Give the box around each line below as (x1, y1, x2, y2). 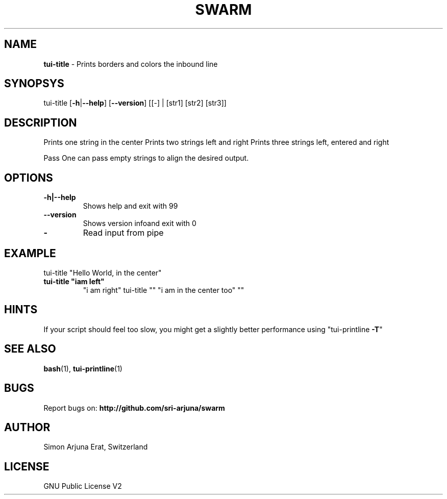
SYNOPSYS (4, 77, 64, 90)
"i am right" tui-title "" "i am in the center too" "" (83, 285, 244, 294)
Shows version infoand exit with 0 (83, 219, 196, 228)
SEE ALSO (4, 342, 56, 356)
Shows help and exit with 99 (83, 202, 178, 211)
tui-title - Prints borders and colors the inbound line (43, 59, 218, 68)
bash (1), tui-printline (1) (43, 364, 122, 373)
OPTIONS (4, 171, 53, 184)
